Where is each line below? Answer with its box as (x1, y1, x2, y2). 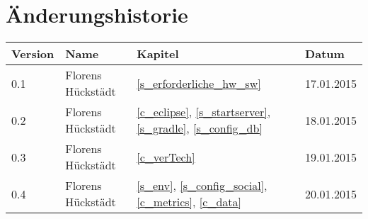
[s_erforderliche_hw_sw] (137, 74, 261, 91)
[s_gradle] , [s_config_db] (137, 120, 263, 137)
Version (11, 45, 54, 62)
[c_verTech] (137, 148, 195, 165)
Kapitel (137, 45, 179, 62)
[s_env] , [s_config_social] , (137, 177, 268, 194)
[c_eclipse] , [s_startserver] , (137, 103, 271, 120)
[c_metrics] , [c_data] (137, 193, 241, 210)
